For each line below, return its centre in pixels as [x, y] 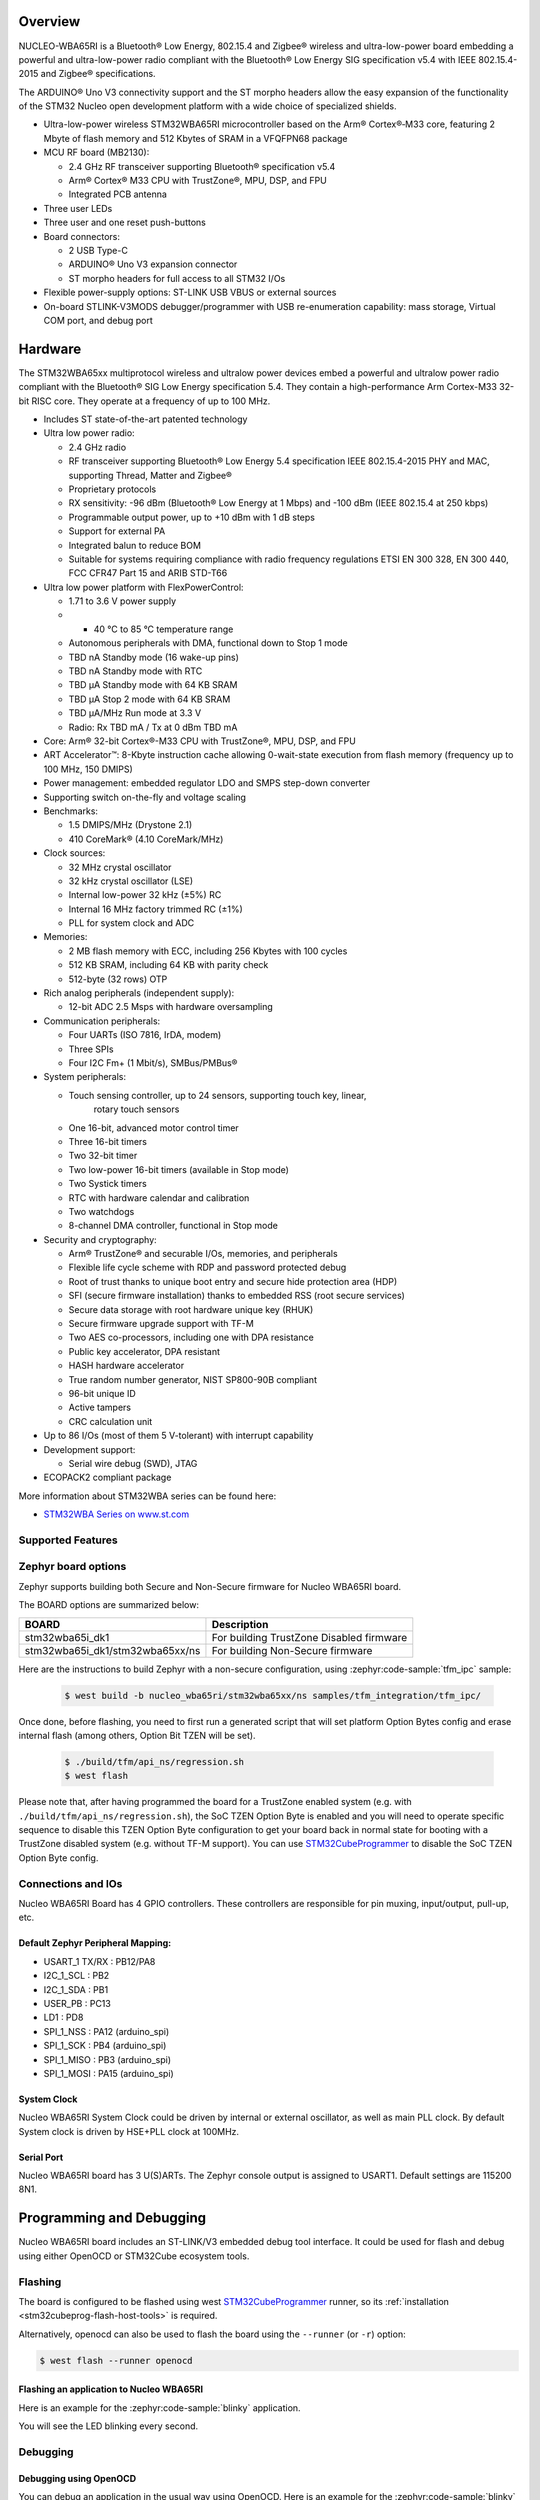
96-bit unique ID [102, 1393]
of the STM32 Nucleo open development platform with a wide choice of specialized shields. [207, 106]
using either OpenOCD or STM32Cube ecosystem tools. [134, 2256]
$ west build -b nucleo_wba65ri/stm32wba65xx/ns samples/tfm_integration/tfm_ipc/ [273, 1695]
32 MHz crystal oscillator [120, 867]
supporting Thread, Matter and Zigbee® [150, 475]
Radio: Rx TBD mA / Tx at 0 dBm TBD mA [153, 727]
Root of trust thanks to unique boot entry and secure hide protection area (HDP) [233, 1281]
